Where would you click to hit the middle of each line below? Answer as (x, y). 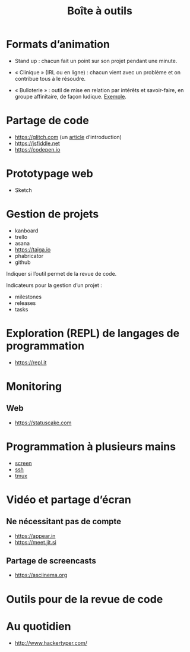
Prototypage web (50, 174)
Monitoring (34, 386)
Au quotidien (39, 626)
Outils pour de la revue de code (85, 599)
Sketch (23, 190)
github (23, 262)
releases (25, 303)
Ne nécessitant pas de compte (64, 522)
